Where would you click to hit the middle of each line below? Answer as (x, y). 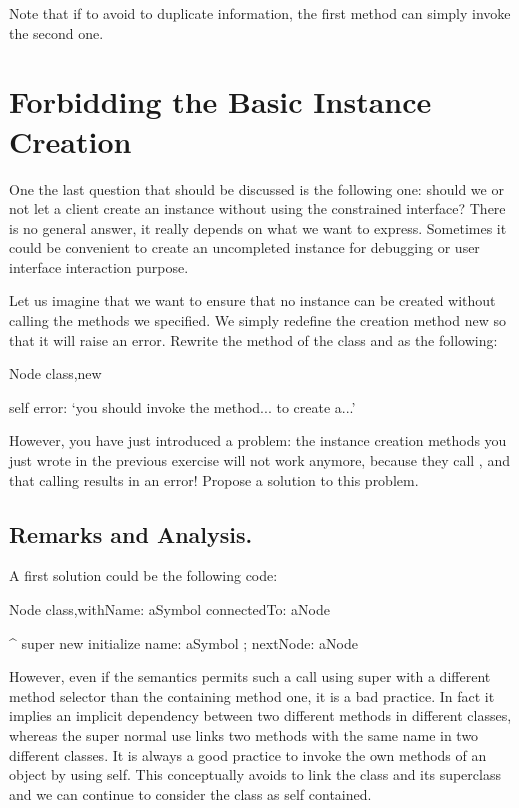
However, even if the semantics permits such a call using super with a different (250, 676)
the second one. (56, 32)
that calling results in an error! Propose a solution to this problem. (214, 479)
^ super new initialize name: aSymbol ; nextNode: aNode (183, 642)
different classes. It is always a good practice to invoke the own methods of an (248, 754)
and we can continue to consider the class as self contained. (190, 793)
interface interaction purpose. (99, 266)
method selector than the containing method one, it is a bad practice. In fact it (252, 695)
